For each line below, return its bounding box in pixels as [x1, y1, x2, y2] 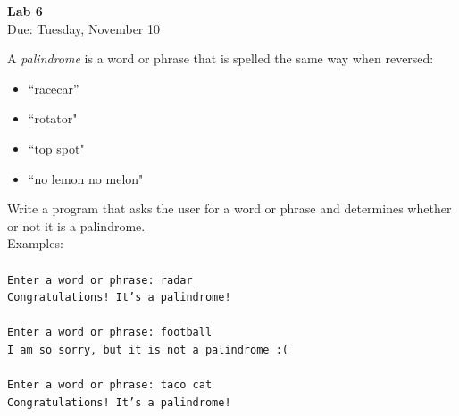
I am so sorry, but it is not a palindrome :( [7, 344, 288, 357]
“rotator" [28, 109, 78, 128]
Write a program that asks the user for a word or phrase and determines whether [7, 199, 452, 218]
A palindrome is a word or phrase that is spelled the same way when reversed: [7, 49, 434, 68]
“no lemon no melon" [28, 169, 144, 187]
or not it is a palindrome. [7, 216, 146, 235]
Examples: [7, 234, 63, 253]
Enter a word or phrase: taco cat [7, 379, 213, 392]
